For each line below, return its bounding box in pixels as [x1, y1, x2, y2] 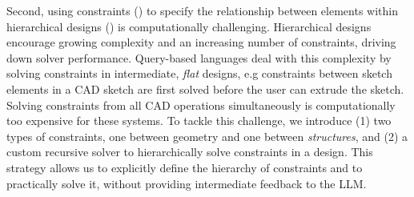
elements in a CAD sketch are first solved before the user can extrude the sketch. [6, 80, 404, 97]
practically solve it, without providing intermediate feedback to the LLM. [6, 175, 367, 191]
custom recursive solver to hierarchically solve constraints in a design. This [6, 143, 373, 160]
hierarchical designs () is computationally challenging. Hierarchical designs [6, 18, 372, 34]
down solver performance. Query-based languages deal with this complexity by [6, 49, 392, 66]
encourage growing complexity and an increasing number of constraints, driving [6, 34, 396, 50]
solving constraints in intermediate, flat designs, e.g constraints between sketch [6, 65, 392, 82]
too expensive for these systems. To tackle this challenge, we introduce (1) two [6, 112, 392, 129]
